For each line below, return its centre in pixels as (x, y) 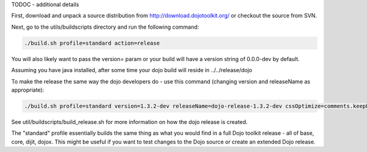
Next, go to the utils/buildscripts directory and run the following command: (105, 27)
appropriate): (28, 90)
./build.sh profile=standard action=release (92, 43)
